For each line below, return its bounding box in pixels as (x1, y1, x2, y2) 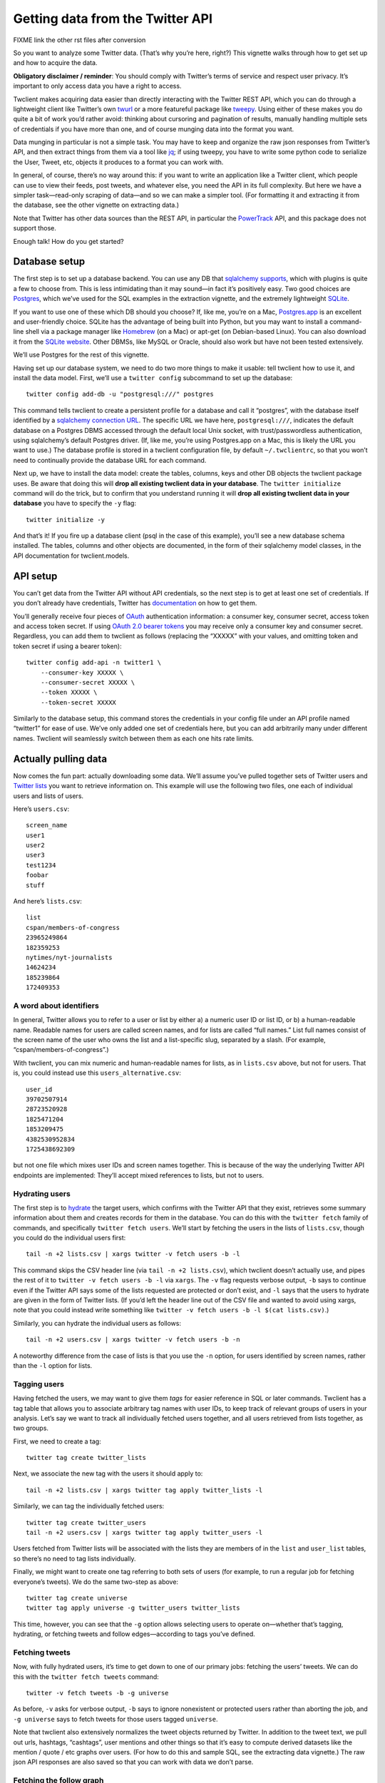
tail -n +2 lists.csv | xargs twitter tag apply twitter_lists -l (26, 1486, 263, 1494)
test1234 (26, 861, 56, 869)
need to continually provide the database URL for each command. (13, 456, 207, 464)
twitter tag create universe (26, 1594, 128, 1602)
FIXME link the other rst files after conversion (13, 36, 146, 44)
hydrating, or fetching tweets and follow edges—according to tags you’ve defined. (13, 1630, 256, 1638)
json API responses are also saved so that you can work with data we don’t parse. (13, 1758, 254, 1767)
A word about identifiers (13, 1001, 99, 1011)
